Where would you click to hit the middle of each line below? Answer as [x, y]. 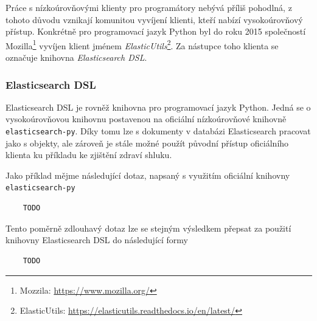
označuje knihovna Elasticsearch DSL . [76, 57]
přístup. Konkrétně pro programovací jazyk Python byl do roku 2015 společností [156, 31]
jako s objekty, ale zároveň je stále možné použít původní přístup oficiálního [147, 143]
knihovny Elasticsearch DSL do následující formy [97, 240]
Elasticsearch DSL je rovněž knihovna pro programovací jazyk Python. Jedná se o [158, 107]
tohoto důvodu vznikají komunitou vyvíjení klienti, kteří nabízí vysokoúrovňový [154, 19]
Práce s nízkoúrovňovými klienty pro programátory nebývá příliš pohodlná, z [149, 7]
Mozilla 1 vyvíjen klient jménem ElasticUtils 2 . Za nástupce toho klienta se [142, 44]
